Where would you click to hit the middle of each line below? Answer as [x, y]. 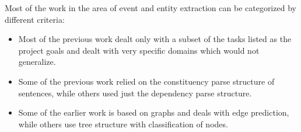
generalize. [37, 62]
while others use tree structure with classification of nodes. [123, 124]
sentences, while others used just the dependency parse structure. [135, 93]
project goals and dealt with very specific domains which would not [139, 50]
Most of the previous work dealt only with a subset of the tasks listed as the [155, 39]
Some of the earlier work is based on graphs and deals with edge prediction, [154, 112]
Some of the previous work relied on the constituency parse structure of [146, 81]
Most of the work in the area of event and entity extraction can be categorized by [150, 8]
